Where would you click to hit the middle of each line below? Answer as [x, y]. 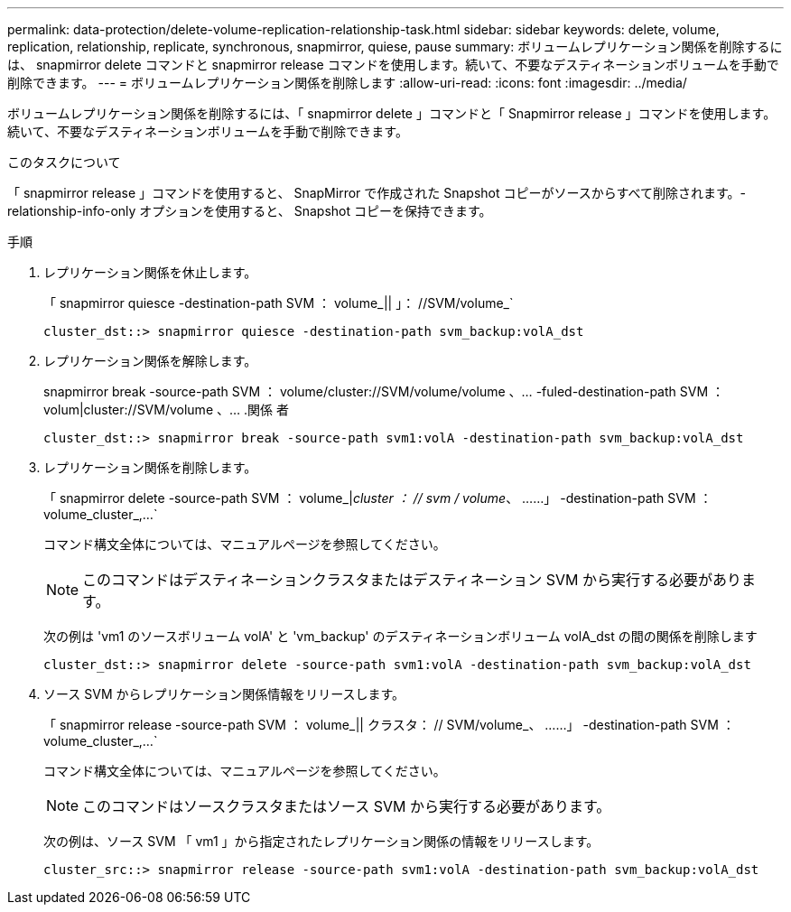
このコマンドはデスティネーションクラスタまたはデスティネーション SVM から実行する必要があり [412, 580]
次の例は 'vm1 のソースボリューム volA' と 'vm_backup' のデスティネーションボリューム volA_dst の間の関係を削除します [400, 636]
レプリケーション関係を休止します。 [150, 272]
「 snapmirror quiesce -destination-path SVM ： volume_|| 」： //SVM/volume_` [279, 303]
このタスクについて [64, 162]
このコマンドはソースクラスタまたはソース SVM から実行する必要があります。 [347, 806]
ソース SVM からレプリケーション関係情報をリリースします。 [224, 694]
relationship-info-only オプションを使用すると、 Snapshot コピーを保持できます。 [250, 211]
